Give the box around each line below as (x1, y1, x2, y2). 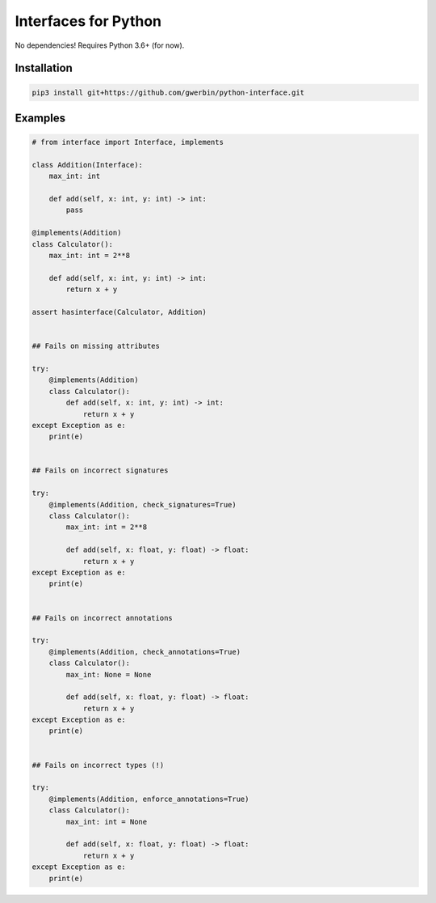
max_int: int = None (65, 817, 148, 826)
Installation (15, 61, 73, 75)
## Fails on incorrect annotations (31, 613, 173, 622)
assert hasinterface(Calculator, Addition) (31, 307, 208, 316)
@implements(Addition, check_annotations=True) (48, 647, 241, 656)
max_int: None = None (65, 670, 152, 679)
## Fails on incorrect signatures (31, 466, 169, 475)
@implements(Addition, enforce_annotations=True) (48, 794, 249, 803)
